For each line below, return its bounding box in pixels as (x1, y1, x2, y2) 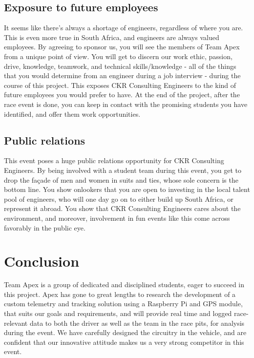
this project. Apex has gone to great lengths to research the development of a (4, 289, 236, 299)
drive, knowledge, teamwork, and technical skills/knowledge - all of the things (4, 61, 236, 71)
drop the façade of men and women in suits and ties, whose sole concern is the (4, 174, 238, 185)
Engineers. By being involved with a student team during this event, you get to (4, 165, 242, 175)
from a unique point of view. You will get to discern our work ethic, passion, (4, 51, 233, 61)
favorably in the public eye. (4, 222, 85, 232)
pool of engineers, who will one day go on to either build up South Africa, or (4, 193, 233, 204)
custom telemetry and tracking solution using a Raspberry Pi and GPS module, (4, 298, 243, 309)
